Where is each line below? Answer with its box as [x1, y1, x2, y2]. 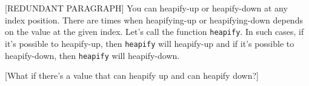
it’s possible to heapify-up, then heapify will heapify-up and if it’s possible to [5, 37, 294, 49]
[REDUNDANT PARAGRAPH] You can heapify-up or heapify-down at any [5, 2, 288, 14]
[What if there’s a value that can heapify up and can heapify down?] [5, 69, 259, 82]
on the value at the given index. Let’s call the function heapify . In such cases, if [5, 25, 304, 38]
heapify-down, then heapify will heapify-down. [5, 49, 180, 61]
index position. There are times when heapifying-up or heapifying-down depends [5, 13, 303, 26]
